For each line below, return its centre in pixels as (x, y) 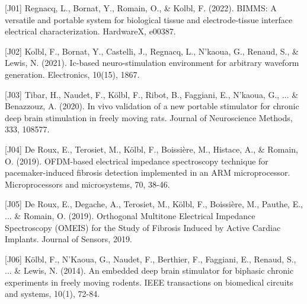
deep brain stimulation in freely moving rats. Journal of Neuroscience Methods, (149, 117)
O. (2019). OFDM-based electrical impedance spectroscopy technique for (137, 161)
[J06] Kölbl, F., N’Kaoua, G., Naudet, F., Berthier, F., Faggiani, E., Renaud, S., (151, 259)
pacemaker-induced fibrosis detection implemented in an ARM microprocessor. (148, 172)
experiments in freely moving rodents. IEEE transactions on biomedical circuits (149, 282)
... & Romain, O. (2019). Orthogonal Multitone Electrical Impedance (130, 215)
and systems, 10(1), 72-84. (52, 294)
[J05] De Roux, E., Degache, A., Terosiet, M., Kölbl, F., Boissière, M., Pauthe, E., (154, 204)
